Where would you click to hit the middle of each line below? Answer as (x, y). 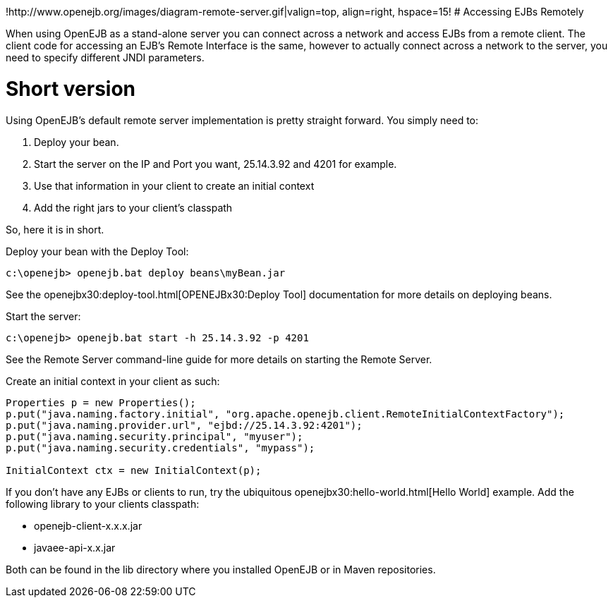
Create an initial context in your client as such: (113, 381)
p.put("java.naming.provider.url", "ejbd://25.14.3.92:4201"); (184, 425)
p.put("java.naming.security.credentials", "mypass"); (160, 447)
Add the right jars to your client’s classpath (133, 207)
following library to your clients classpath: (103, 504)
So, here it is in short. (55, 229)
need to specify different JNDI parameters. (105, 57)
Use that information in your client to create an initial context (174, 185)
